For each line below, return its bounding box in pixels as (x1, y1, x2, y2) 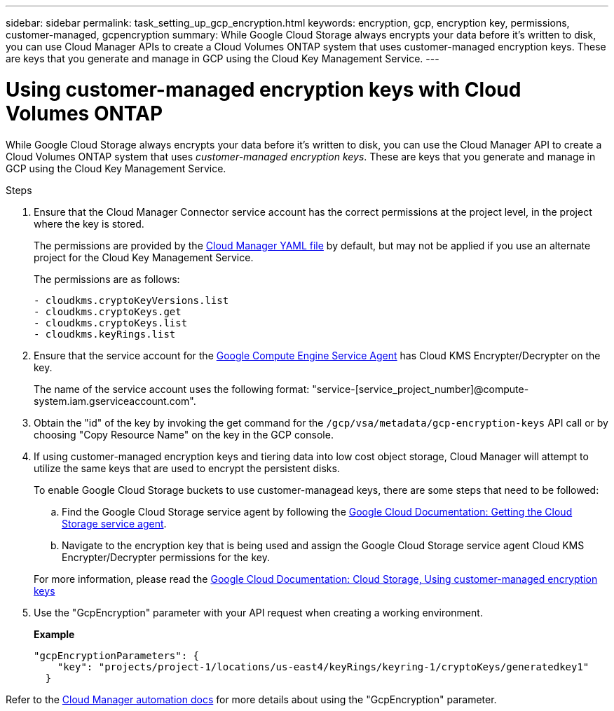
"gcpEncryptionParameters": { (34, 649, 200, 661)
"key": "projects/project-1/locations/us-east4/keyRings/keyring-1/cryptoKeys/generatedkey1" (57, 661, 589, 672)
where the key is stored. (34, 217, 144, 230)
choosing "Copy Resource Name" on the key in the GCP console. (34, 428, 334, 441)
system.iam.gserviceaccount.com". (34, 394, 196, 407)
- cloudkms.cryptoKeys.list (34, 317, 188, 329)
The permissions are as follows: (34, 272, 180, 285)
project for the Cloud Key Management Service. (34, 251, 254, 263)
